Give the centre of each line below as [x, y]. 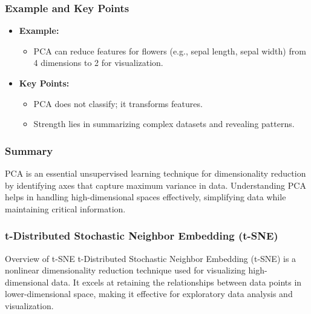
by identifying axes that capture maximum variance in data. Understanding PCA [155, 185]
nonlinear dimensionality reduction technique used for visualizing [125, 270]
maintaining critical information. [65, 208]
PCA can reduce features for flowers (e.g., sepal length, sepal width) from [170, 51]
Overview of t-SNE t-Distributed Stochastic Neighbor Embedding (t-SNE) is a [151, 258]
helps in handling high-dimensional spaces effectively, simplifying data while [146, 197]
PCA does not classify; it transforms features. [118, 103]
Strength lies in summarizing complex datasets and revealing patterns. [164, 124]
